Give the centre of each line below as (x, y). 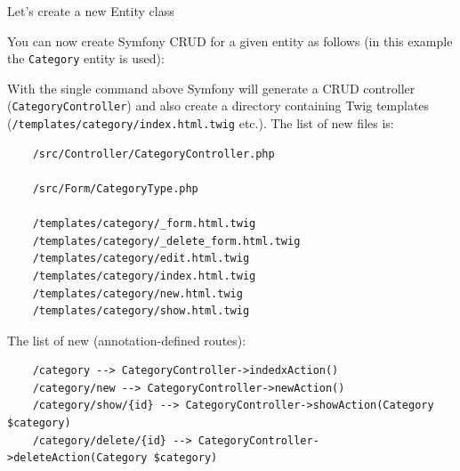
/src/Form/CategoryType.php (115, 188)
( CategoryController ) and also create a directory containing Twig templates (218, 106)
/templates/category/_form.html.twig (144, 224)
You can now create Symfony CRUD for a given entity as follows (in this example (230, 41)
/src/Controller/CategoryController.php (153, 154)
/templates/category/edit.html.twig (141, 259)
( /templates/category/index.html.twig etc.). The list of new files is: (201, 123)
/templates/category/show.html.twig (141, 311)
